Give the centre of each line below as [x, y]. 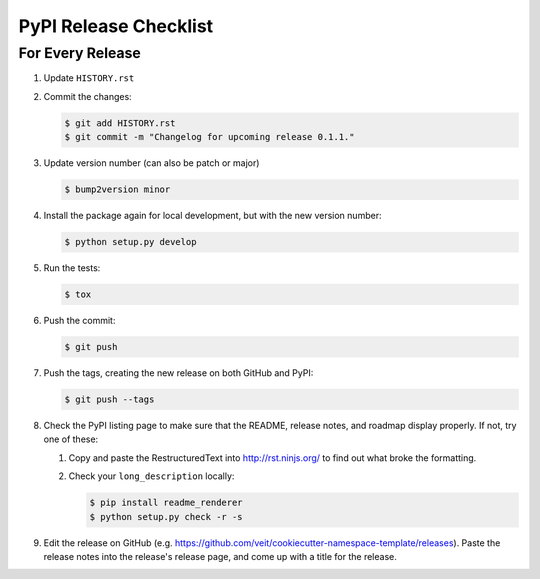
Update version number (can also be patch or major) [151, 163]
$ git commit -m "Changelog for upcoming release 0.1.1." [209, 137]
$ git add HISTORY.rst [120, 123]
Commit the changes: [87, 96]
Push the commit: [79, 321]
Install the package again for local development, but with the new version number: [212, 216]
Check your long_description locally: [151, 476]
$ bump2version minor [117, 189]
